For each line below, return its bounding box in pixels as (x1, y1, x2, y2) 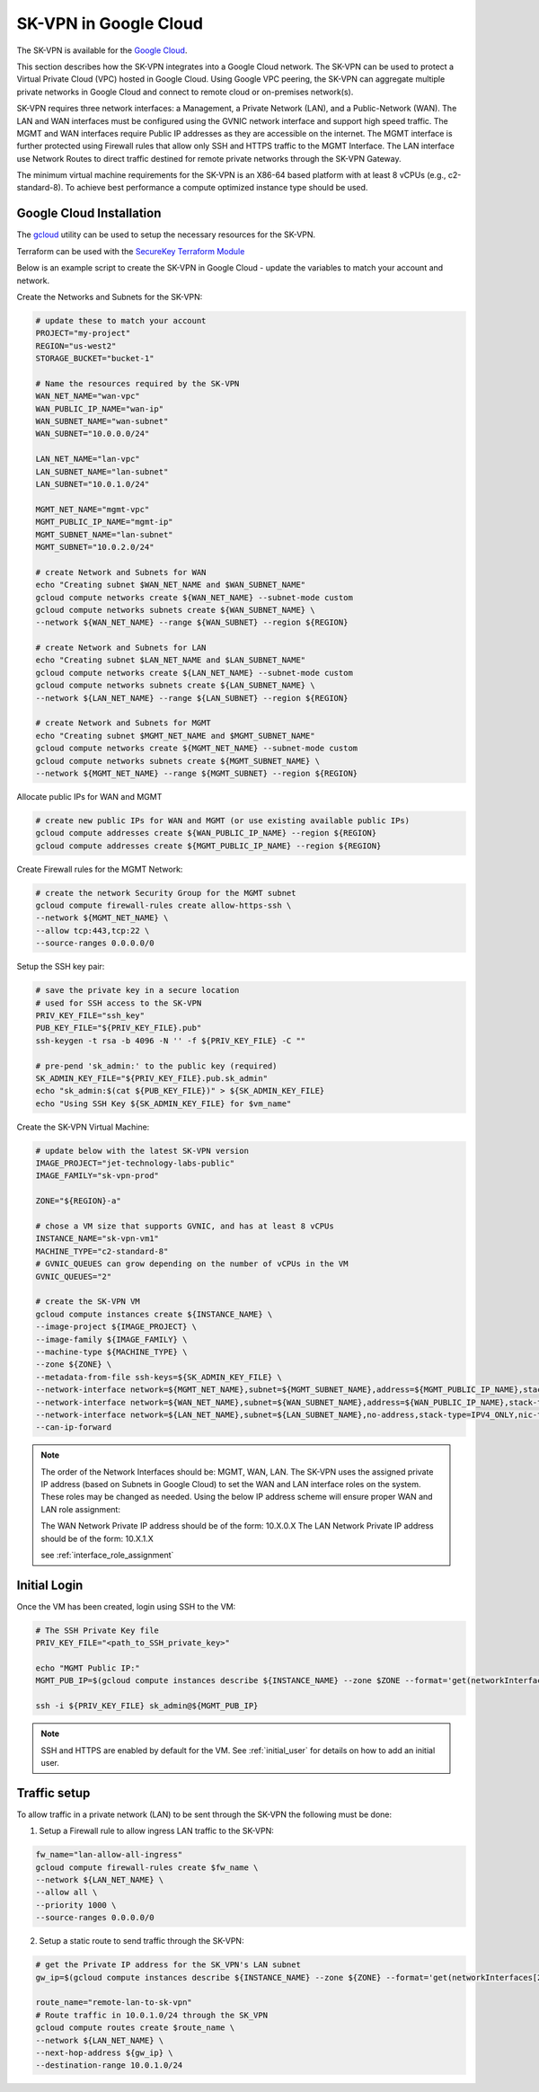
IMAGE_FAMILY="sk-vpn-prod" (35, 1171, 159, 1181)
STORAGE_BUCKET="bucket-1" (35, 353, 155, 364)
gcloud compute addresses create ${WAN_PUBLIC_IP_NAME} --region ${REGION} (35, 828, 377, 838)
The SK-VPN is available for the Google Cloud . (16, 45, 188, 56)
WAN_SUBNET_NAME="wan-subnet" (35, 416, 169, 427)
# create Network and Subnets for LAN (35, 643, 207, 653)
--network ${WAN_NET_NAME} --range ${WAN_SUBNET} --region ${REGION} (35, 617, 349, 628)
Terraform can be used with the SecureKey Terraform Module (16, 245, 245, 256)
